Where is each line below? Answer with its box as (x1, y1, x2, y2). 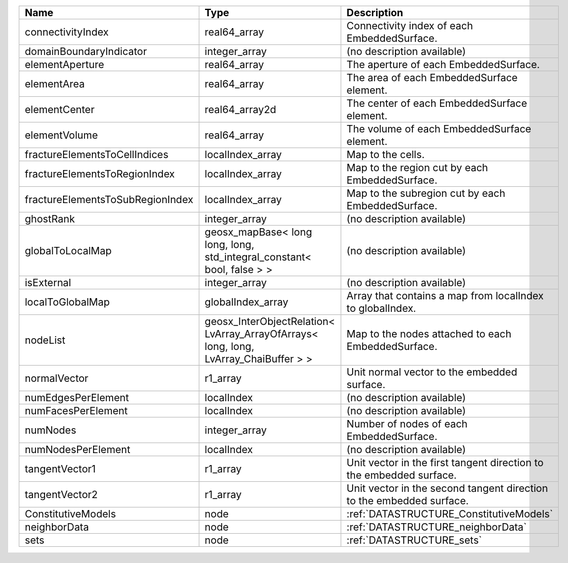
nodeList (24, 333, 66, 347)
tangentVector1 (24, 462, 97, 475)
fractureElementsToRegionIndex (24, 167, 175, 180)
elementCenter (24, 103, 95, 116)
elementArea (24, 77, 85, 90)
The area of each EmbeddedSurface (346, 71, 519, 84)
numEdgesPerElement (24, 391, 130, 404)
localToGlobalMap (24, 295, 110, 309)
